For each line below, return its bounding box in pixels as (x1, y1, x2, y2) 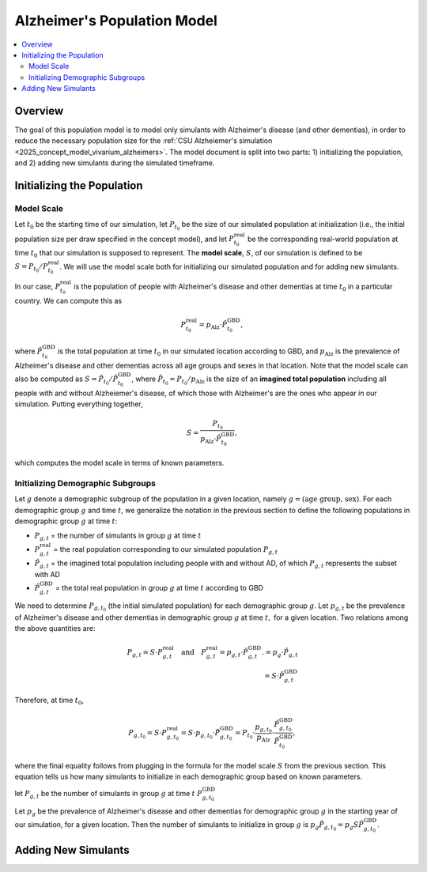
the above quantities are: (14, 624, 96, 633)
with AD (34, 569, 61, 579)
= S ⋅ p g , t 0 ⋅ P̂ (180, 728, 221, 740)
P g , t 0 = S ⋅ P (127, 728, 168, 740)
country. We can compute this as (14, 296, 123, 305)
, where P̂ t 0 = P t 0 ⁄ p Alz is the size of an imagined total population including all (131, 374, 387, 387)
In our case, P (14, 281, 61, 291)
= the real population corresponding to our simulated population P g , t (52, 544, 278, 556)
